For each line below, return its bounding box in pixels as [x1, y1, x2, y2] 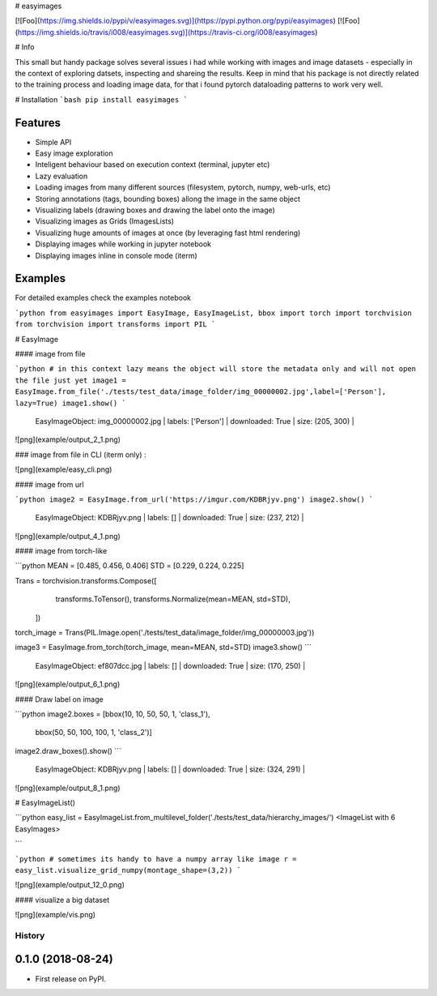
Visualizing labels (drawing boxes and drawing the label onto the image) [35, 205, 275, 215]
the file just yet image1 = [15, 375, 127, 385]
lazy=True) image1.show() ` [15, 398, 127, 408]
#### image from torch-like [15, 546, 108, 556]
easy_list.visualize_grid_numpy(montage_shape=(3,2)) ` [15, 866, 242, 874]
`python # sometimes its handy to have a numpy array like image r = [15, 854, 297, 863]
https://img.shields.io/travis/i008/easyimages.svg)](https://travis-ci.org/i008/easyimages [17, 27, 316, 36]
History [15, 930, 45, 941]
